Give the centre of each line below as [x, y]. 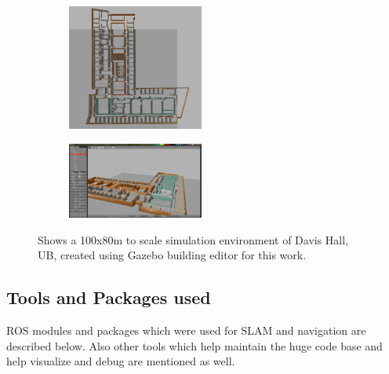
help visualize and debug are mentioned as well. [121, 361]
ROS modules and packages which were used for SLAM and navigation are [186, 330]
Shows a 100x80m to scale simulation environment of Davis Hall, [193, 239]
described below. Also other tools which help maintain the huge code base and [194, 345]
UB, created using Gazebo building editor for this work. [172, 255]
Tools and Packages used [109, 297]
